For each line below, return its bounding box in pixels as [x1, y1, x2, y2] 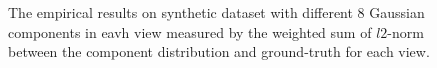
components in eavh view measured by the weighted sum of [8, 21, 372, 42]
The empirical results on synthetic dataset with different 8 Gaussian [8, 2, 425, 22]
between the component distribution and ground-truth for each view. [8, 41, 430, 62]
